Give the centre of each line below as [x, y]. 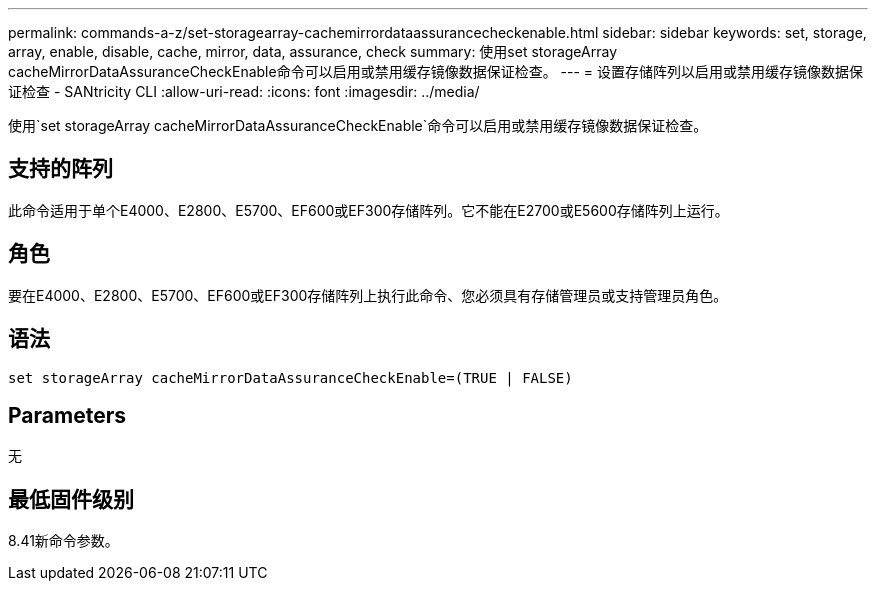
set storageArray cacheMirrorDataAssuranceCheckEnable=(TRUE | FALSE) [290, 377]
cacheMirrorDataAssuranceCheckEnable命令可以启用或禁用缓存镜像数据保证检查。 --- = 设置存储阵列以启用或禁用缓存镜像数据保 [436, 71]
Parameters [67, 415]
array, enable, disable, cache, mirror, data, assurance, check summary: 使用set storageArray [313, 51]
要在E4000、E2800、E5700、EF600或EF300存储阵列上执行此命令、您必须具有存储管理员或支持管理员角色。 [368, 295]
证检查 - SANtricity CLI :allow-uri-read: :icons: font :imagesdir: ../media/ [244, 91]
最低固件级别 [71, 499]
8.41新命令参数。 [63, 541]
